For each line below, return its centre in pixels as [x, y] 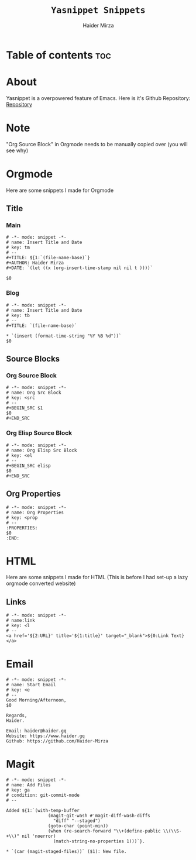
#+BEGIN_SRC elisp [28, 466]
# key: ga [18, 790]
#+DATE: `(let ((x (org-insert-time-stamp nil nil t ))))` [80, 268]
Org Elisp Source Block [39, 433]
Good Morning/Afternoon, [36, 700]
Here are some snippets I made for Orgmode [60, 190]
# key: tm [18, 247]
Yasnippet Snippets [98, 10]
